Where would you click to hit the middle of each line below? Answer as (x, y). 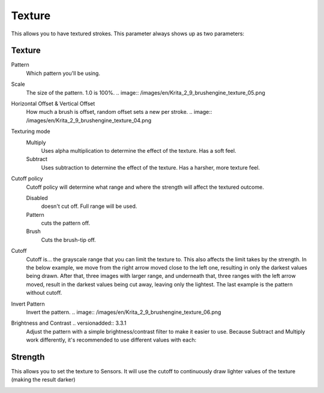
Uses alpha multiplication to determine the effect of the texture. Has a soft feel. (139, 150)
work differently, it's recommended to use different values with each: (111, 340)
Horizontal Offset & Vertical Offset (53, 104)
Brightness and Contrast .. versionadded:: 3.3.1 (69, 323)
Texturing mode (31, 131)
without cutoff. (44, 293)
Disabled (37, 198)
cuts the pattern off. (65, 223)
